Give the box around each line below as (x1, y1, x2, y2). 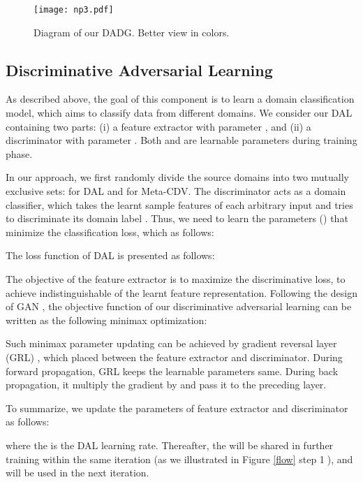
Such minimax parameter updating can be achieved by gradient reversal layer (6, 336, 337, 351)
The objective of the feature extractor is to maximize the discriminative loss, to (6, 271, 346, 286)
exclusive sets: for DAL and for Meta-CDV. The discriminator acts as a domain (6, 184, 346, 198)
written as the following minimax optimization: (6, 312, 207, 327)
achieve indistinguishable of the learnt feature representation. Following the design (6, 285, 357, 300)
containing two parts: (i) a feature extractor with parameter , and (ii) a (6, 119, 311, 133)
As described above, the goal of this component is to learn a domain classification (6, 92, 355, 106)
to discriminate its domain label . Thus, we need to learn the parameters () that (6, 211, 348, 226)
